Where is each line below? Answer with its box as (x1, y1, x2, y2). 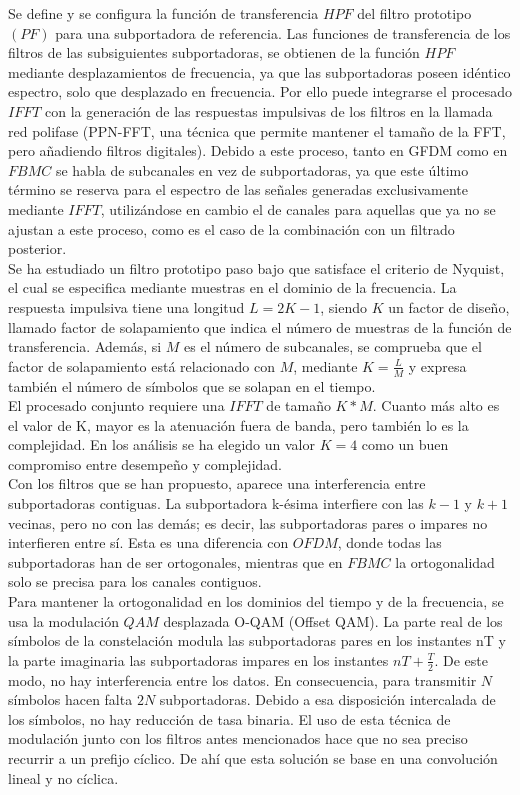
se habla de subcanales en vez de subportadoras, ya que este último (55, 159, 469, 180)
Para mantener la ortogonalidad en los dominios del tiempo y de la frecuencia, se (8, 591, 504, 612)
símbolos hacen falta (8, 689, 133, 710)
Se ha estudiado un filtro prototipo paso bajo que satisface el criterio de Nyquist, (8, 257, 505, 278)
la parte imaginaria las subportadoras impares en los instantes (8, 649, 389, 670)
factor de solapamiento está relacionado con (8, 355, 275, 376)
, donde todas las (337, 532, 442, 553)
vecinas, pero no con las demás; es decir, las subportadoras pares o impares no (8, 512, 488, 533)
